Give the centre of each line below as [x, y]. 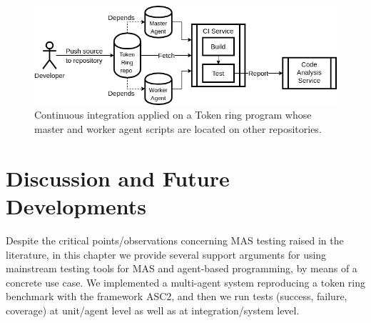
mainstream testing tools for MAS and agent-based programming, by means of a [182, 268]
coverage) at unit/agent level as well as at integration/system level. [153, 310]
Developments [76, 205]
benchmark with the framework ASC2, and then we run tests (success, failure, [177, 296]
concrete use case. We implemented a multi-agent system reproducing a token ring [186, 282]
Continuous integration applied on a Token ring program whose [173, 115]
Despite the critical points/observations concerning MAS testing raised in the [175, 240]
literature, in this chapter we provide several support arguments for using [166, 254]
